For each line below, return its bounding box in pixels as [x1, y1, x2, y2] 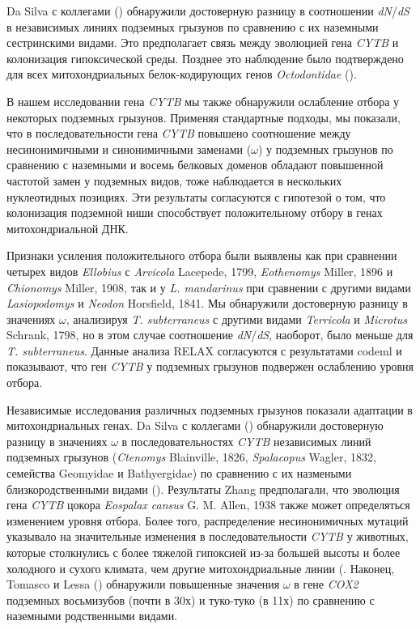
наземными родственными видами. [6, 607, 178, 624]
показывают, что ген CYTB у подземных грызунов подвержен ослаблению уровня [6, 358, 414, 375]
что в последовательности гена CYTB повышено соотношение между [6, 125, 351, 142]
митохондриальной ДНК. [6, 219, 129, 236]
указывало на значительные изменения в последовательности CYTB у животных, [6, 528, 409, 545]
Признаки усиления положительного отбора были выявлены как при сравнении [6, 247, 397, 264]
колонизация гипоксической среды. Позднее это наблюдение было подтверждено [6, 49, 404, 66]
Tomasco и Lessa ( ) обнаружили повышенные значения [6, 576, 280, 593]
